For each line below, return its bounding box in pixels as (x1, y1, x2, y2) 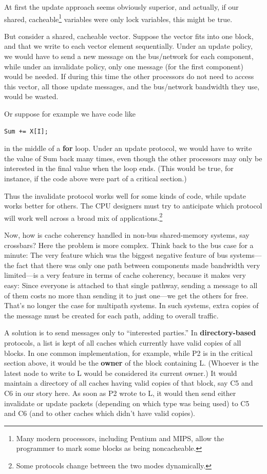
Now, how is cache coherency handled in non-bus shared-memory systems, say (4, 230, 250, 240)
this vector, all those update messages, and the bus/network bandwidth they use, (4, 81, 260, 91)
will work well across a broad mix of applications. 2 (4, 211, 163, 223)
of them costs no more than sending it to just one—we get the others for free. (4, 290, 249, 300)
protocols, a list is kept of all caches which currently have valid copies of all (4, 337, 241, 348)
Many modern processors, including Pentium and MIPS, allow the (16, 432, 224, 443)
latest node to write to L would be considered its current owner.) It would (4, 367, 237, 378)
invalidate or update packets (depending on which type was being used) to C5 (4, 397, 250, 408)
